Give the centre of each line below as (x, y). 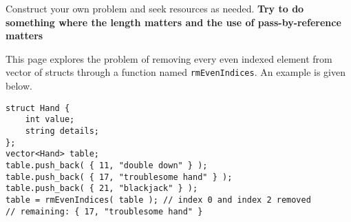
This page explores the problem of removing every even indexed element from (169, 58)
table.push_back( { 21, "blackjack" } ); (102, 189)
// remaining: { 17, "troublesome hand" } (104, 211)
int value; (50, 120)
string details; (62, 131)
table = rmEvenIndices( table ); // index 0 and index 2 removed (158, 200)
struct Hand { (38, 108)
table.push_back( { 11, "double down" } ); (107, 165)
